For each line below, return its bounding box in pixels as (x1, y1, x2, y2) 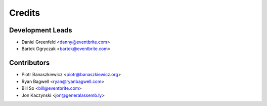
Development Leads (9, 26, 73, 34)
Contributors (9, 59, 50, 67)
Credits (9, 7, 41, 18)
